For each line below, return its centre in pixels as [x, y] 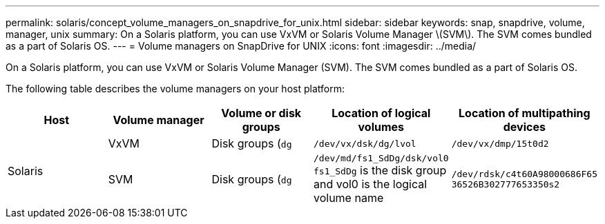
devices [524, 127]
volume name [348, 198]
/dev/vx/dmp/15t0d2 [500, 143]
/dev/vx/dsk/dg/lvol [365, 143]
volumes [381, 127]
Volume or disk [261, 113]
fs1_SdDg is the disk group [380, 170]
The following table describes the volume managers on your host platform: [175, 89]
